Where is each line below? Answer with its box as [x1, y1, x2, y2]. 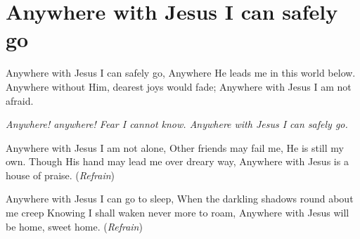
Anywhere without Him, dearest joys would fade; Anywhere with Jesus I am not [6, 79, 352, 93]
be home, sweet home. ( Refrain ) [6, 219, 143, 233]
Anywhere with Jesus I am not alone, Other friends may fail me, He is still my [6, 140, 344, 155]
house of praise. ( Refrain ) [6, 167, 115, 182]
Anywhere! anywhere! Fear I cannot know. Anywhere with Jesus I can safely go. [6, 117, 348, 131]
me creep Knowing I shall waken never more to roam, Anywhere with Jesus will [6, 205, 349, 220]
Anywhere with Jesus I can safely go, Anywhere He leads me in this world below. [6, 65, 356, 80]
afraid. [6, 93, 34, 108]
